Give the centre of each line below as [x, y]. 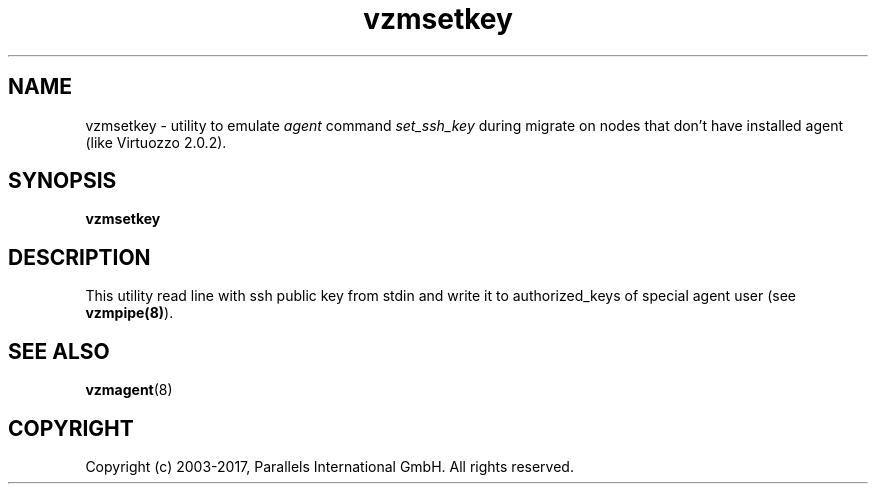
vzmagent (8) [129, 390]
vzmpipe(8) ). [129, 313]
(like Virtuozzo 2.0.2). [156, 142]
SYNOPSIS [62, 181]
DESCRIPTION [79, 257]
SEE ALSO [59, 351]
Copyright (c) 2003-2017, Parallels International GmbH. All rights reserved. [329, 466]
